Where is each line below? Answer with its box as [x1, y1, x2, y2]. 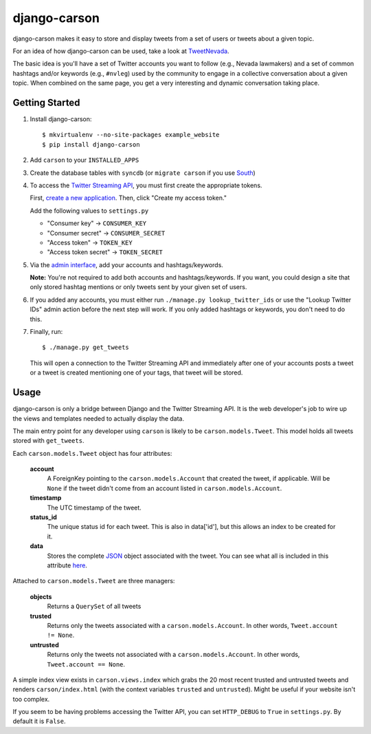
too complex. [12, 695, 50, 703]
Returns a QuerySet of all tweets [47, 602, 142, 611]
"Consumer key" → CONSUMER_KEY [47, 219, 147, 227]
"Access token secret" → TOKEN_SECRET [47, 248, 163, 256]
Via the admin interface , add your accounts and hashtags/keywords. [30, 260, 223, 269]
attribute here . [47, 561, 87, 569]
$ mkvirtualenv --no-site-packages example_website [42, 131, 220, 139]
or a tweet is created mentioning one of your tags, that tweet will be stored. [30, 368, 243, 377]
